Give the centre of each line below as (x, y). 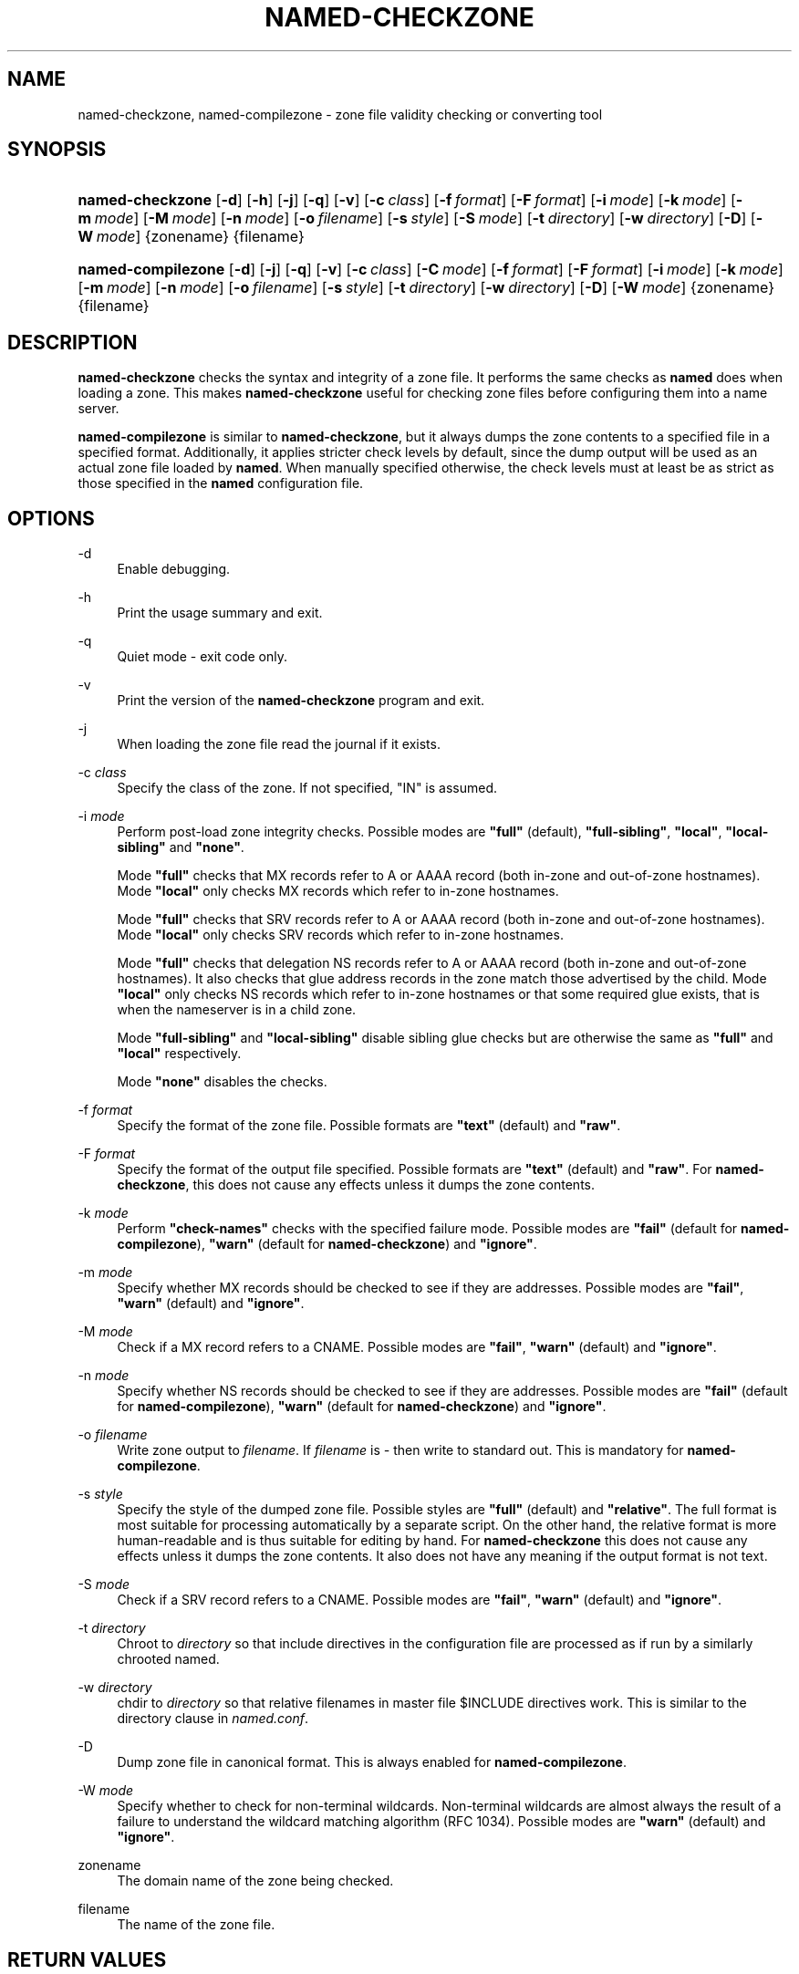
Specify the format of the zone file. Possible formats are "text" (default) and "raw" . (369, 1126)
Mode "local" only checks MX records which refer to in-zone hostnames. (338, 891)
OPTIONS (51, 518)
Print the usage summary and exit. (220, 613)
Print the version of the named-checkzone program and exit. (301, 701)
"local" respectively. (179, 1054)
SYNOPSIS (57, 150)
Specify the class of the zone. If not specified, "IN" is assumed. (307, 788)
